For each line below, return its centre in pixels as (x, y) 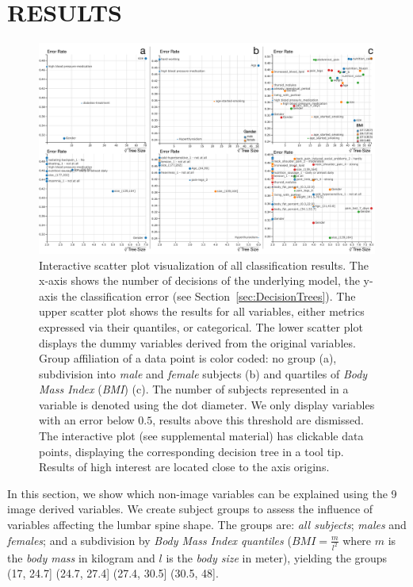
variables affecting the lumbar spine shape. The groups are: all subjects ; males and (207, 525)
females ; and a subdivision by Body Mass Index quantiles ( (149, 540)
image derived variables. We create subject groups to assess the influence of (190, 509)
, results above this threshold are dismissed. (258, 420)
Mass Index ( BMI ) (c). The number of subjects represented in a (194, 389)
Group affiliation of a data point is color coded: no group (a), (188, 358)
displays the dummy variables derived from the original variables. (197, 342)
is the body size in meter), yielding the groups (277, 557)
